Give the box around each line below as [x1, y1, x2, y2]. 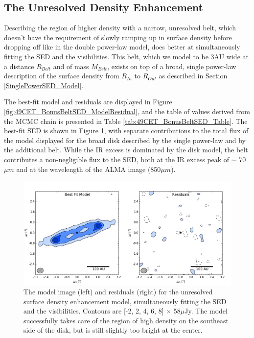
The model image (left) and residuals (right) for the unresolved [23, 287, 213, 297]
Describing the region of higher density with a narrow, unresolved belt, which [4, 23, 236, 33]
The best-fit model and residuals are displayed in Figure [4, 97, 172, 107]
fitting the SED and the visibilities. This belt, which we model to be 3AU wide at [4, 51, 249, 61]
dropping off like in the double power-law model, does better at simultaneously [4, 42, 240, 52]
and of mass [53, 61, 89, 71]
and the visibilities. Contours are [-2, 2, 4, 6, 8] [23, 306, 164, 316]
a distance [4, 61, 34, 71]
